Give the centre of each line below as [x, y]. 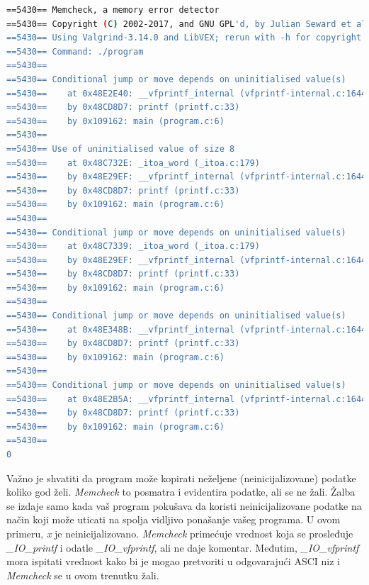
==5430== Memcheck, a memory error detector [113, 10]
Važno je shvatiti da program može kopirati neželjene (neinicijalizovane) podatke [181, 478]
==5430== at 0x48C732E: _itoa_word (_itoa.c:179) [133, 163]
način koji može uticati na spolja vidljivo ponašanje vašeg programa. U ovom [174, 519]
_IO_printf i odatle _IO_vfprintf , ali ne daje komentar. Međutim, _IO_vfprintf [183, 547]
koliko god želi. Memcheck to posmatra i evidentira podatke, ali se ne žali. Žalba [181, 492]
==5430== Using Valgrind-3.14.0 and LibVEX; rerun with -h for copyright [184, 38]
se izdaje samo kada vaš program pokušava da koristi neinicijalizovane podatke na [184, 505]
